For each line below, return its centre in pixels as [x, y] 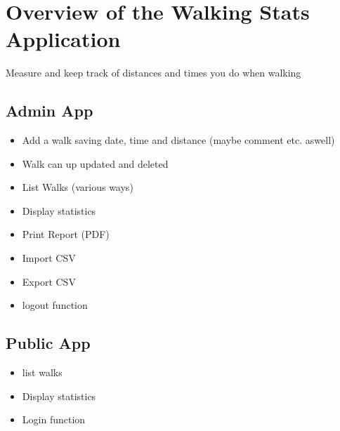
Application [63, 39]
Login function [54, 419]
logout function [55, 305]
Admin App [50, 111]
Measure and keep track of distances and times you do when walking [153, 73]
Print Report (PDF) [66, 234]
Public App [48, 343]
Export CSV [49, 281]
